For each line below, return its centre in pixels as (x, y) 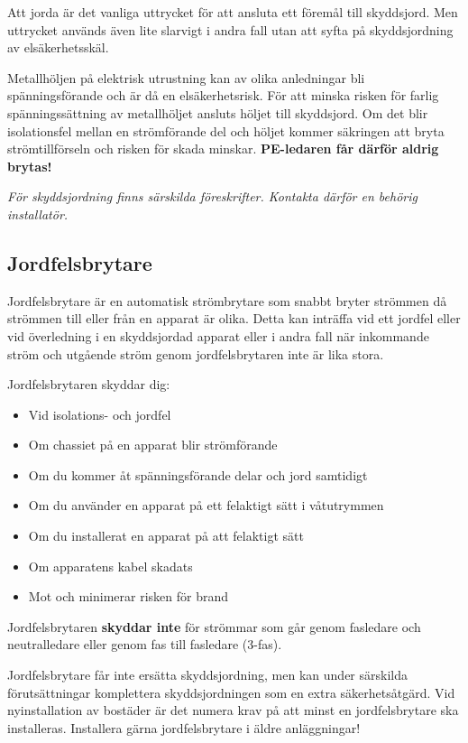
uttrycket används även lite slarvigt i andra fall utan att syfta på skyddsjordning (230, 29)
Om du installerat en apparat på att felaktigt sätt (166, 536)
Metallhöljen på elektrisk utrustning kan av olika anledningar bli (186, 77)
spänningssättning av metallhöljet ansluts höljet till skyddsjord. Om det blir (218, 112)
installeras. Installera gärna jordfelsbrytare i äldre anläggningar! (184, 727)
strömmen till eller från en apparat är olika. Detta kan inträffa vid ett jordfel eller (234, 318)
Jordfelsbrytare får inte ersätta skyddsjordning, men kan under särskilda (207, 675)
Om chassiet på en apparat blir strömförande (153, 445)
